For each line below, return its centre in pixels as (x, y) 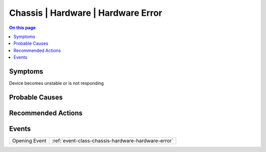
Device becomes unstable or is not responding (56, 83)
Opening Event (29, 141)
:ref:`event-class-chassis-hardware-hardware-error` (113, 141)
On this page (22, 28)
